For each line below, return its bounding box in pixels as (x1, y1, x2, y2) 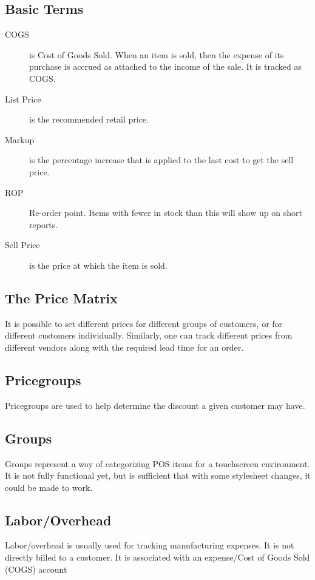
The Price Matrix (5, 288, 118, 307)
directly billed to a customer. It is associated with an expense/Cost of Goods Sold (5, 551, 310, 564)
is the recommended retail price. (29, 113, 149, 126)
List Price (5, 92, 41, 105)
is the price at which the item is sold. (29, 258, 168, 271)
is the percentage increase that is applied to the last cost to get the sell (29, 153, 294, 166)
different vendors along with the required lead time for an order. (5, 340, 244, 353)
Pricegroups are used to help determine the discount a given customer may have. (5, 399, 305, 411)
